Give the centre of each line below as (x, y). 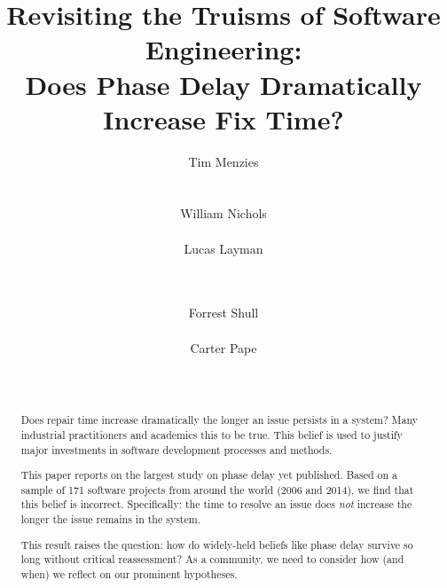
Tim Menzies (223, 161)
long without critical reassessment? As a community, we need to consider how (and (212, 559)
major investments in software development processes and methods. (176, 449)
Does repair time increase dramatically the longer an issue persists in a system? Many (219, 420)
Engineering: (223, 49)
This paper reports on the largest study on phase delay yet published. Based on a (209, 475)
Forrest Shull (223, 313)
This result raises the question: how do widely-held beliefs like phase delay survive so (217, 544)
